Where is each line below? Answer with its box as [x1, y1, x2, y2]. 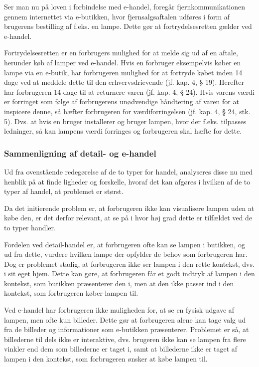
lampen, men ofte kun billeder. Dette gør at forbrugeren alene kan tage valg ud [4, 314, 246, 325]
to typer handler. [4, 222, 56, 232]
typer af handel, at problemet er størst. [4, 186, 124, 196]
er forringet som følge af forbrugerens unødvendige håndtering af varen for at [4, 96, 239, 107]
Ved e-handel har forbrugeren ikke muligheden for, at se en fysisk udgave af [4, 305, 235, 315]
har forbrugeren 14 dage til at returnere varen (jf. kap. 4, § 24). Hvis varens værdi [4, 86, 255, 97]
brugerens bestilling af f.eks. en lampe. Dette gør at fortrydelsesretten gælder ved [4, 21, 252, 31]
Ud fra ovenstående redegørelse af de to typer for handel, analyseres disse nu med [4, 166, 253, 177]
